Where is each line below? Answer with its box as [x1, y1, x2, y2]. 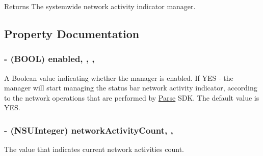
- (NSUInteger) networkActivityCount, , [4, 123, 173, 136]
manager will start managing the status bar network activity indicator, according [4, 82, 257, 93]
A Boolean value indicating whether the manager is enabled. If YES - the [4, 72, 233, 83]
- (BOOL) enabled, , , [4, 52, 95, 65]
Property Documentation [4, 25, 140, 41]
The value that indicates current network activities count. [4, 144, 184, 154]
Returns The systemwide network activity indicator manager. [4, 1, 196, 11]
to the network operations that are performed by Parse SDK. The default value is [4, 92, 259, 103]
